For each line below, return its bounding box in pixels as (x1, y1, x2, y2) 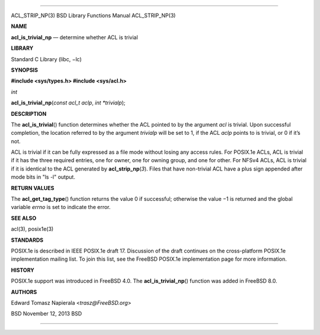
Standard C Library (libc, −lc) (11, 55, 82, 62)
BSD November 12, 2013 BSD (11, 310, 82, 317)
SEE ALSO (11, 214, 37, 222)
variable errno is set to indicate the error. (11, 204, 111, 211)
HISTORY (11, 266, 35, 273)
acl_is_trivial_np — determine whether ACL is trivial (11, 33, 139, 41)
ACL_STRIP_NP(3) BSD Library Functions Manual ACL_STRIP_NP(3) (11, 12, 176, 19)
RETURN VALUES (11, 184, 55, 191)
